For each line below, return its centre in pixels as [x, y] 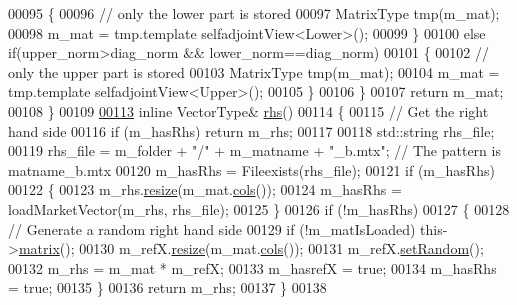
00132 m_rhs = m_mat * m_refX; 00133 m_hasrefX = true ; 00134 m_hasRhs [252, 267]
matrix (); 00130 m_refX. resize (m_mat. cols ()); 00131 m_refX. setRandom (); [251, 248]
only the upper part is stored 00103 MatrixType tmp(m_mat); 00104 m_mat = [254, 71]
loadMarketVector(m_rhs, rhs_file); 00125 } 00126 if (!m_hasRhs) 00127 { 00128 [259, 208]
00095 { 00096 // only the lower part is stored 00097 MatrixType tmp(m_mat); [254, 13]
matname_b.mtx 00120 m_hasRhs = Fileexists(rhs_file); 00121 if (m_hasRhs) [251, 169]
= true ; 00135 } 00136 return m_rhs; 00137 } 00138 [167, 287]
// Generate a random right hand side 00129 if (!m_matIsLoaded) [212, 228]
